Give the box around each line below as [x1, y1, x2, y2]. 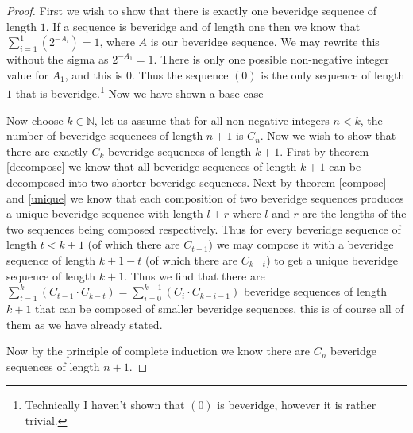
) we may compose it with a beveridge [208, 236, 394, 253]
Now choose [6, 111, 64, 128]
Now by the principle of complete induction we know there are [6, 342, 310, 359]
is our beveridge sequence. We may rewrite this [150, 33, 380, 50]
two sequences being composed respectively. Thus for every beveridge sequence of [6, 220, 401, 237]
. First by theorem [280, 142, 369, 159]
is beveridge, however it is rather [217, 396, 376, 413]
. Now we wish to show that [260, 127, 396, 144]
